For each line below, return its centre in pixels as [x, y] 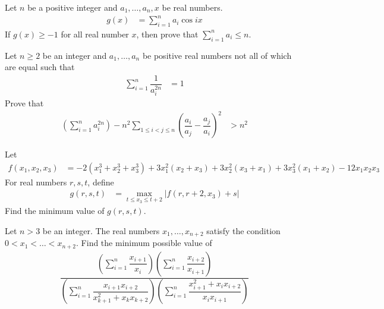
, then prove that [167, 34]
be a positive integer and [73, 7]
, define [101, 182]
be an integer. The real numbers [101, 230]
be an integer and [75, 55]
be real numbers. [192, 7]
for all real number [95, 34]
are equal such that [40, 67]
